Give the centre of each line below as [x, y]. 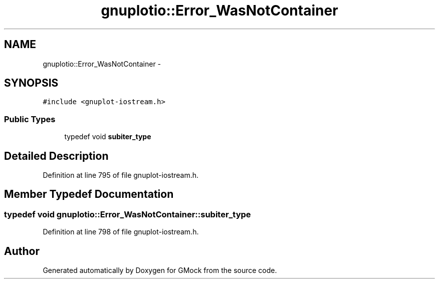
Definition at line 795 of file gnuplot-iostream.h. [121, 175]
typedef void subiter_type [108, 137]
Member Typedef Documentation [89, 194]
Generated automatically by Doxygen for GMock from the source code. [160, 270]
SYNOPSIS [31, 83]
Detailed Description [56, 156]
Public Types [30, 119]
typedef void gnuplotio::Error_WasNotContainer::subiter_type [128, 214]
